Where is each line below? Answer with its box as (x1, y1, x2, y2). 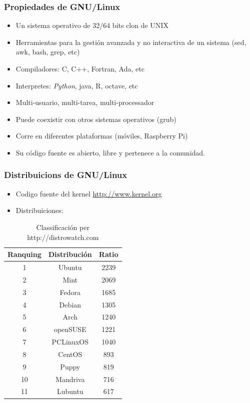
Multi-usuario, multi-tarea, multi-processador (15, 97, 154, 107)
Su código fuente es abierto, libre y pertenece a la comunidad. (15, 147, 205, 157)
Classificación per (36, 221, 89, 232)
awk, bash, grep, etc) (15, 46, 80, 57)
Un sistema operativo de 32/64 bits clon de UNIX (15, 20, 168, 30)
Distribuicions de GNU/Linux (4, 168, 127, 181)
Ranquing (7, 249, 41, 259)
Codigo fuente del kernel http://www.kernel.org (15, 188, 162, 198)
